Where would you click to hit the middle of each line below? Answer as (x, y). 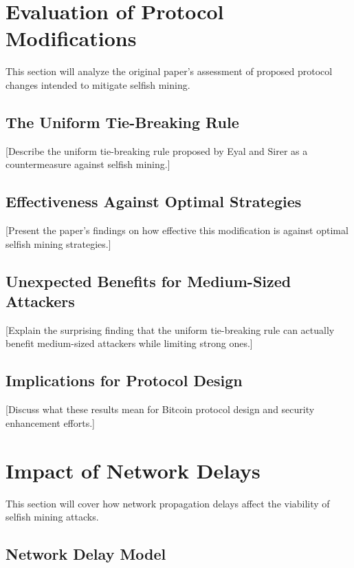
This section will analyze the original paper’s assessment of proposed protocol (169, 71)
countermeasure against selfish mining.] (88, 164)
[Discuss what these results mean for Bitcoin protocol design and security (160, 409)
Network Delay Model (86, 554)
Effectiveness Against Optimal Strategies (154, 201)
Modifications (71, 38)
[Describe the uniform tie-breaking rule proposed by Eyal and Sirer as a (157, 150)
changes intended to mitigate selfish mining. (98, 84)
